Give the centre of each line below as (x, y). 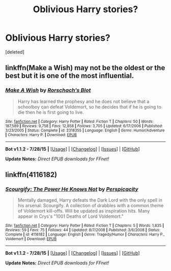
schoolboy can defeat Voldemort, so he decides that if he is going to (89, 107)
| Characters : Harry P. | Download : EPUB (41, 135)
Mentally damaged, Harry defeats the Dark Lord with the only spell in (90, 200)
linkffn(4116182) (31, 175)
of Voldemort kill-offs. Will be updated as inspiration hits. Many (84, 211)
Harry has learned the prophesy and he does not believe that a (83, 101)
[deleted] (15, 52)
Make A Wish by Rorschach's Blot (48, 90)
